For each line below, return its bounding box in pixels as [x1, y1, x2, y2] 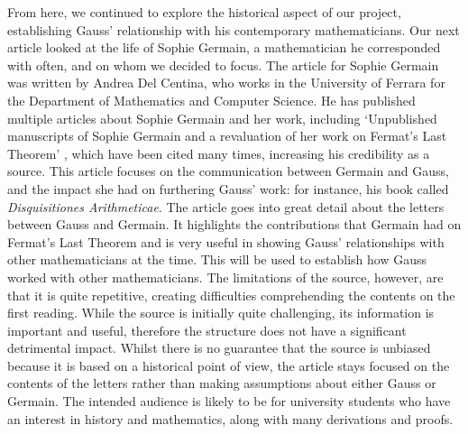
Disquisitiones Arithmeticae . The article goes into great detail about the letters [7, 197, 445, 216]
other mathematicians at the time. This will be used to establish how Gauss [7, 250, 427, 269]
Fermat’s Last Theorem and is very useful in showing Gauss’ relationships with [7, 232, 445, 251]
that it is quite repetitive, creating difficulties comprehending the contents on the [7, 285, 455, 304]
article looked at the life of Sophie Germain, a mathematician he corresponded [7, 38, 441, 57]
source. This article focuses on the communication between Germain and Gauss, [7, 162, 449, 180]
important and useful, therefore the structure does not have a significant [7, 320, 407, 339]
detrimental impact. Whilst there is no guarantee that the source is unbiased [7, 338, 431, 357]
